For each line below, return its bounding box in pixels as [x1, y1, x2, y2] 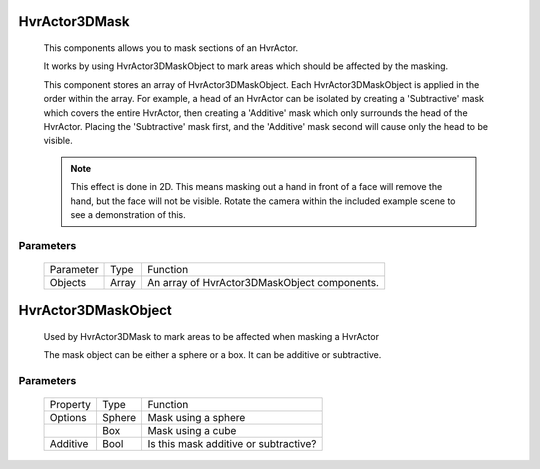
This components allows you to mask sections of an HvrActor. [43, 42, 299, 54]
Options [49, 411, 87, 425]
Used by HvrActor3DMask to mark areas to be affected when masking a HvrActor [43, 330, 380, 342]
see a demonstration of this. [70, 208, 186, 220]
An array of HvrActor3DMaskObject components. [146, 275, 380, 289]
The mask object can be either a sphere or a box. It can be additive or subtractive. [43, 349, 382, 361]
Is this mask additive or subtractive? [147, 437, 317, 451]
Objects [49, 275, 87, 289]
